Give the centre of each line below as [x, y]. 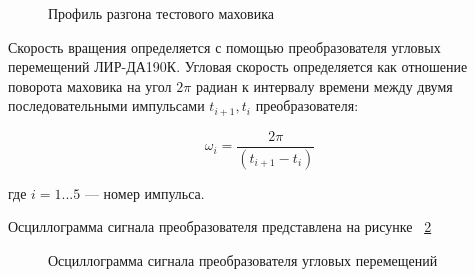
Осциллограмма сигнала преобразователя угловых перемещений [243, 259]
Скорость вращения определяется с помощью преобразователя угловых [224, 46]
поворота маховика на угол [90, 85]
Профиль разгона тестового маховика [161, 13]
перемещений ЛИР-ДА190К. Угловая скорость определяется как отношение [238, 66]
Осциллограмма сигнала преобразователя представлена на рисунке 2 [220, 226]
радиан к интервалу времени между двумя [324, 85]
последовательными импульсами [106, 105]
